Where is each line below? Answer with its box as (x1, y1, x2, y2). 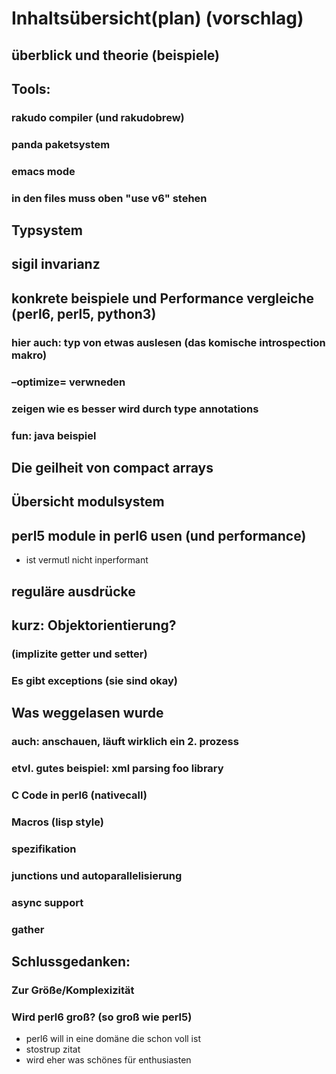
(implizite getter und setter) (11, 647, 148, 661)
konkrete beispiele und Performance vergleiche (11, 290, 315, 307)
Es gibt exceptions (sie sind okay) (11, 673, 178, 687)
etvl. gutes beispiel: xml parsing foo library (11, 761, 224, 775)
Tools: (11, 80, 51, 97)
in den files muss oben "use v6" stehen (11, 191, 208, 205)
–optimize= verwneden (11, 375, 126, 389)
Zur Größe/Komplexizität (11, 983, 135, 997)
